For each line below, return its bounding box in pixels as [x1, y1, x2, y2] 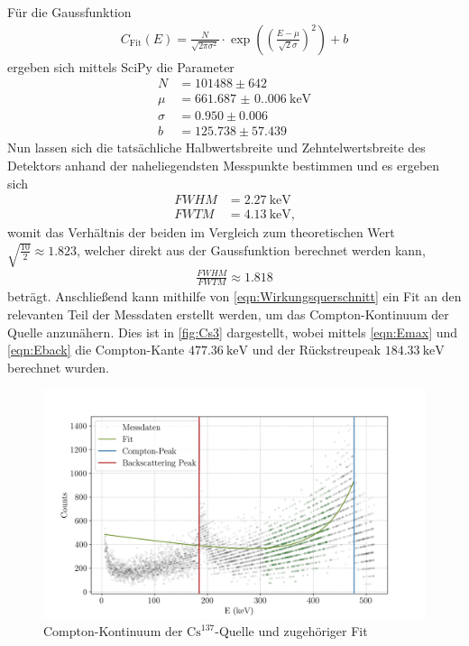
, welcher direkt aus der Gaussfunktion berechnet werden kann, [77, 240, 426, 259]
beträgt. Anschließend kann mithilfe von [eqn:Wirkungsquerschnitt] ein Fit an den [7, 287, 462, 306]
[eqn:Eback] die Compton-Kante [7, 340, 185, 359]
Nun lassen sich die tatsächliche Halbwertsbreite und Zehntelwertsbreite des [7, 138, 426, 157]
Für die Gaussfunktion [7, 3, 132, 21]
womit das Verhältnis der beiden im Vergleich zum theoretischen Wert [7, 223, 395, 242]
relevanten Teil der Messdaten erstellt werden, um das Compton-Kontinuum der [7, 305, 449, 323]
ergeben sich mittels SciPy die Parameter [7, 57, 234, 76]
